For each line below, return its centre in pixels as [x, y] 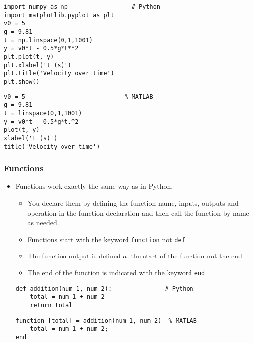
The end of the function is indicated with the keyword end [116, 272]
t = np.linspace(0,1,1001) [48, 40]
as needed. [43, 222]
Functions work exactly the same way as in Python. [94, 186]
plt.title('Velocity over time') [59, 73]
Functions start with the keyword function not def [106, 239]
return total [51, 305]
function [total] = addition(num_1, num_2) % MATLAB [106, 320]
